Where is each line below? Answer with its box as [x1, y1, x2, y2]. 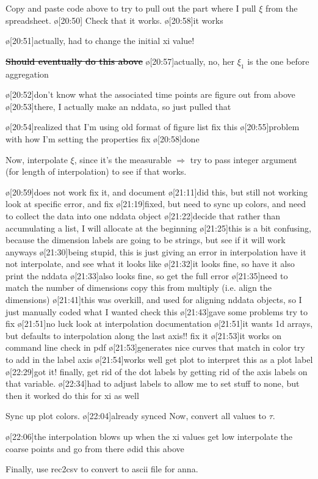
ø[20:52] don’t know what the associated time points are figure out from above [5, 88, 295, 101]
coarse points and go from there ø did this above [5, 442, 184, 455]
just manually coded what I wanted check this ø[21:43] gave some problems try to [5, 305, 308, 318]
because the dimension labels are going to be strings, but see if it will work [5, 233, 286, 246]
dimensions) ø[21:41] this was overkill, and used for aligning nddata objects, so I [5, 293, 302, 306]
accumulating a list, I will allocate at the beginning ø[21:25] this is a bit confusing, [5, 221, 311, 234]
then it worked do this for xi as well [5, 389, 139, 401]
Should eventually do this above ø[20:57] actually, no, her [5, 54, 234, 67]
